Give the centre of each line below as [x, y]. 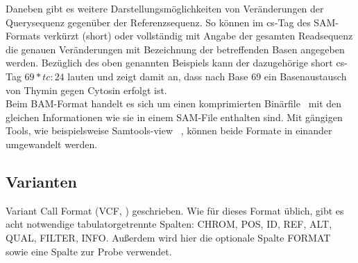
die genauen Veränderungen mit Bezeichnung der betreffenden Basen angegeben [175, 49]
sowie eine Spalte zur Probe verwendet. [89, 251]
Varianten [41, 181]
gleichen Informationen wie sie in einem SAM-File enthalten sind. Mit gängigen [174, 117]
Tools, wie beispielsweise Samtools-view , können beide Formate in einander [169, 130]
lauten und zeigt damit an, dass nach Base [158, 76]
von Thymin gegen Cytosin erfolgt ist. [86, 90]
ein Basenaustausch [305, 76]
